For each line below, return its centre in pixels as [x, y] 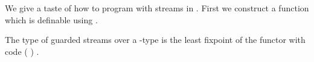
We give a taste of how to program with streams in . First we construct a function [157, 8]
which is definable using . [51, 19]
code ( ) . [22, 51]
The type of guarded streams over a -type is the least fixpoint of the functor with [155, 40]
